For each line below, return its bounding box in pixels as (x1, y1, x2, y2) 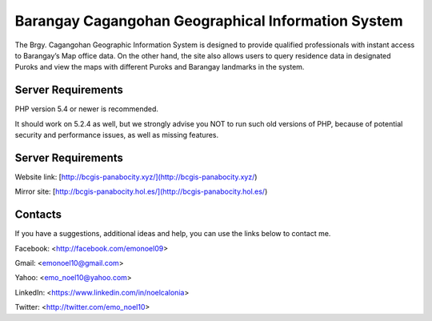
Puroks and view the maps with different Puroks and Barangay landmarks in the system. (14, 62, 305, 72)
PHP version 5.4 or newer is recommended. (14, 104, 159, 114)
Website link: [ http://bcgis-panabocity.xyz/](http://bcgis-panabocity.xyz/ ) (14, 172, 258, 182)
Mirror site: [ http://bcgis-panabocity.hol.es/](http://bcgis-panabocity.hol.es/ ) (14, 187, 268, 196)
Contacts (14, 208, 62, 222)
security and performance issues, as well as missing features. (14, 130, 219, 140)
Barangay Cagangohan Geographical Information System (14, 12, 403, 30)
